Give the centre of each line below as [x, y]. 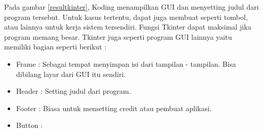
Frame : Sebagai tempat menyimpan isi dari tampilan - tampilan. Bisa [126, 63]
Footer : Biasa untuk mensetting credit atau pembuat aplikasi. [114, 108]
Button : [29, 125]
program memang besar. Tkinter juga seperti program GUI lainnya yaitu [118, 36]
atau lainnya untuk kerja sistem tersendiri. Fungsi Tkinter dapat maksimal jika [128, 27]
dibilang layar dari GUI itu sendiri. [71, 74]
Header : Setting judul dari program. [73, 91]
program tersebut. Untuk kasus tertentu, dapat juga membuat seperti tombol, [126, 17]
